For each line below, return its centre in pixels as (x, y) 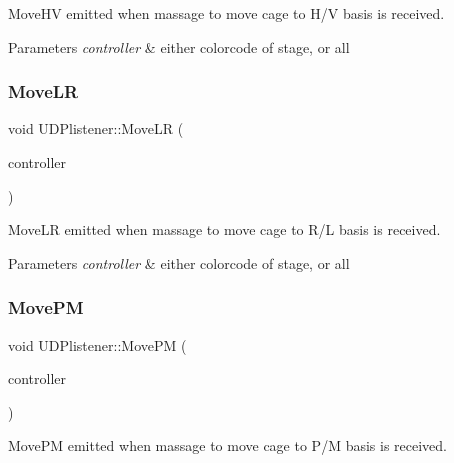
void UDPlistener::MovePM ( (97, 344)
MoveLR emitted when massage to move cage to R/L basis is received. (224, 229)
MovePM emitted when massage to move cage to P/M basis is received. (227, 445)
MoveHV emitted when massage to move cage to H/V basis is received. (226, 13)
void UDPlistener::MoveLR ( (96, 128)
